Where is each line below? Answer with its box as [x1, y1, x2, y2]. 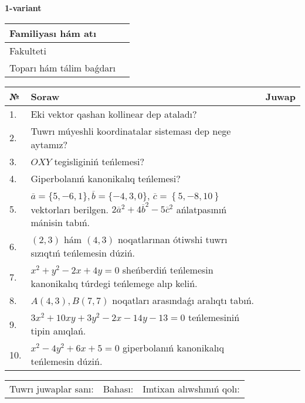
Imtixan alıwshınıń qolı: [143, 382, 240, 396]
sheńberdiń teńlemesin [122, 263, 213, 277]
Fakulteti [9, 43, 46, 57]
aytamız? [30, 137, 68, 151]
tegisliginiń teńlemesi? [54, 154, 145, 168]
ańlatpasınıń [176, 202, 227, 216]
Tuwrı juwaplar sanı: [9, 382, 94, 396]
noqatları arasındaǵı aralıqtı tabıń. [112, 293, 254, 308]
